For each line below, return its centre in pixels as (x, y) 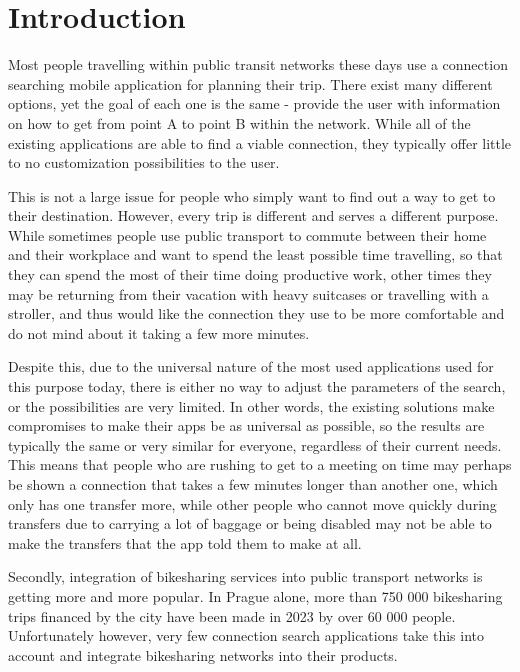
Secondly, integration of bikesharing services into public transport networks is (245, 576)
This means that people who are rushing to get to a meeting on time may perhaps (260, 464)
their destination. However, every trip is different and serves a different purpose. (253, 215)
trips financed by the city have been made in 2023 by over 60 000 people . (232, 615)
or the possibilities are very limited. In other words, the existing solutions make (251, 405)
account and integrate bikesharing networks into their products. (203, 654)
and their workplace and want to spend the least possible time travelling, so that (255, 254)
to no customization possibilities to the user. (144, 162)
